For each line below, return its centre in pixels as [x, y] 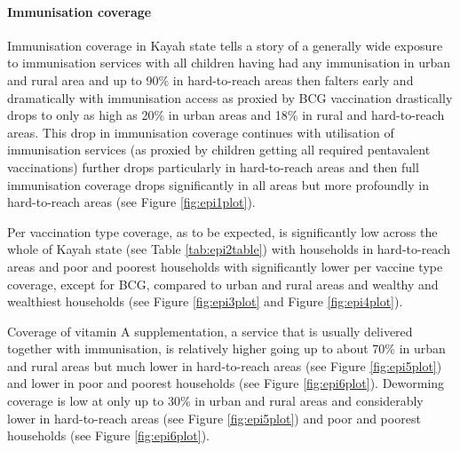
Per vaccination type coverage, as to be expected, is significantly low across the [222, 231]
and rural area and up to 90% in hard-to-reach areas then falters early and [210, 79]
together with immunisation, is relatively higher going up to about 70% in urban [226, 348]
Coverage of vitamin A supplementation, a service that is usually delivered [210, 331]
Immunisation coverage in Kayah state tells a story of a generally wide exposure [225, 45]
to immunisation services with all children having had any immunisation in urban [229, 63]
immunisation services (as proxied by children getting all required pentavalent [219, 150]
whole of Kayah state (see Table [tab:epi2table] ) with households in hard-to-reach [229, 249]
